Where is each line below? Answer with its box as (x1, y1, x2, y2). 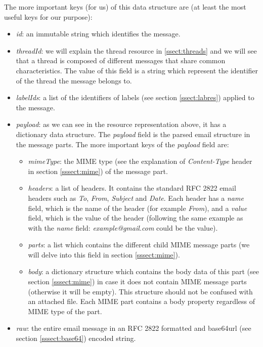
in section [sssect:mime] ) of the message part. (28, 165, 168, 176)
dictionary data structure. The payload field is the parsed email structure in (16, 128, 250, 139)
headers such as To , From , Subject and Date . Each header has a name (28, 192, 244, 203)
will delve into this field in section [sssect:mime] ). (28, 249, 180, 259)
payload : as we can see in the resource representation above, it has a (16, 119, 227, 129)
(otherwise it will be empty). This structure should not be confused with (28, 286, 253, 296)
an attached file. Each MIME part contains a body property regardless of (28, 296, 255, 307)
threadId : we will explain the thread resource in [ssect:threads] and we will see (16, 45, 257, 56)
